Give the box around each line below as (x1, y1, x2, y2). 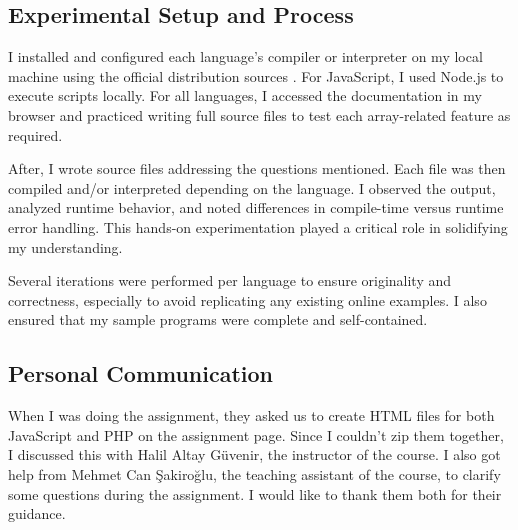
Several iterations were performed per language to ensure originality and (8, 270, 452, 291)
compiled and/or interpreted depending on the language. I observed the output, (8, 177, 496, 198)
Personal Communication (8, 358, 274, 389)
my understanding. (8, 236, 123, 257)
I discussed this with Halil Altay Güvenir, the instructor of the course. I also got (8, 444, 501, 465)
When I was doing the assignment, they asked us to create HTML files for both (8, 405, 495, 426)
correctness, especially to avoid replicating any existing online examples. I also (8, 289, 487, 310)
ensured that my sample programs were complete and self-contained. (8, 309, 428, 330)
